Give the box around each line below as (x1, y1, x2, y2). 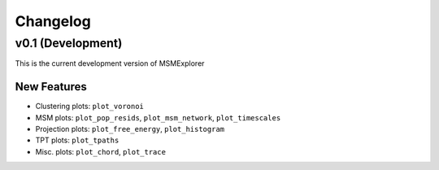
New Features (15, 80, 87, 94)
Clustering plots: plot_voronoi (35, 102, 144, 111)
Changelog (15, 12, 91, 30)
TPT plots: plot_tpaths (35, 135, 120, 146)
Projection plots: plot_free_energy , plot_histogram (35, 124, 225, 134)
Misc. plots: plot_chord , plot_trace (35, 146, 167, 156)
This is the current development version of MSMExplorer (15, 59, 205, 68)
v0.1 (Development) (15, 36, 123, 50)
